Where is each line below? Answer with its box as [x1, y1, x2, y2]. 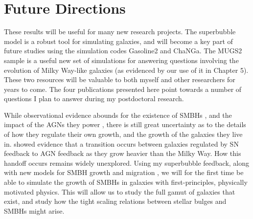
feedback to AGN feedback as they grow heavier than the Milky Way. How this [4, 148, 241, 158]
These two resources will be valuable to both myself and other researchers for [4, 74, 235, 85]
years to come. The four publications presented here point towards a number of [4, 84, 242, 94]
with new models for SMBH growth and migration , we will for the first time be [4, 167, 244, 177]
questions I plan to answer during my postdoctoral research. [4, 93, 184, 104]
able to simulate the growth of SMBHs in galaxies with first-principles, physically [4, 177, 248, 187]
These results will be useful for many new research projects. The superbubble [4, 26, 236, 37]
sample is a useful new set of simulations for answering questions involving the [4, 55, 239, 65]
